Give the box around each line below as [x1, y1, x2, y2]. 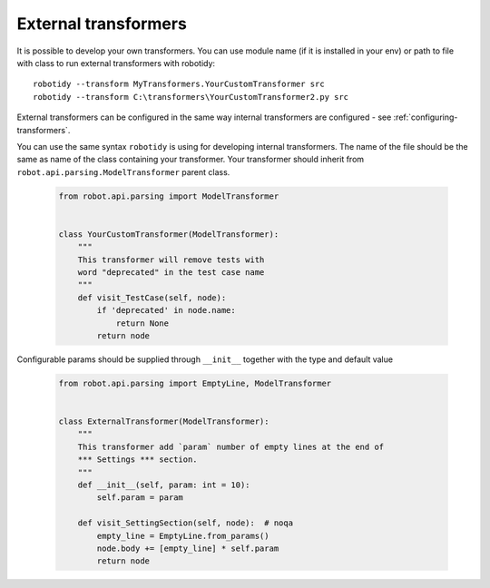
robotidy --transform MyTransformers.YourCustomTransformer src [33, 79, 326, 90]
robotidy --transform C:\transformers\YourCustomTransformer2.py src [33, 92, 349, 102]
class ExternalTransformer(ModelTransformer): [58, 416, 269, 426]
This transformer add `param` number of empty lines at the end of [77, 441, 385, 452]
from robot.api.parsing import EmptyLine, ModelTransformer [58, 377, 332, 388]
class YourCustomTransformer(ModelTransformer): [58, 229, 279, 240]
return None [115, 318, 170, 328]
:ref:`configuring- [393, 112, 458, 122]
